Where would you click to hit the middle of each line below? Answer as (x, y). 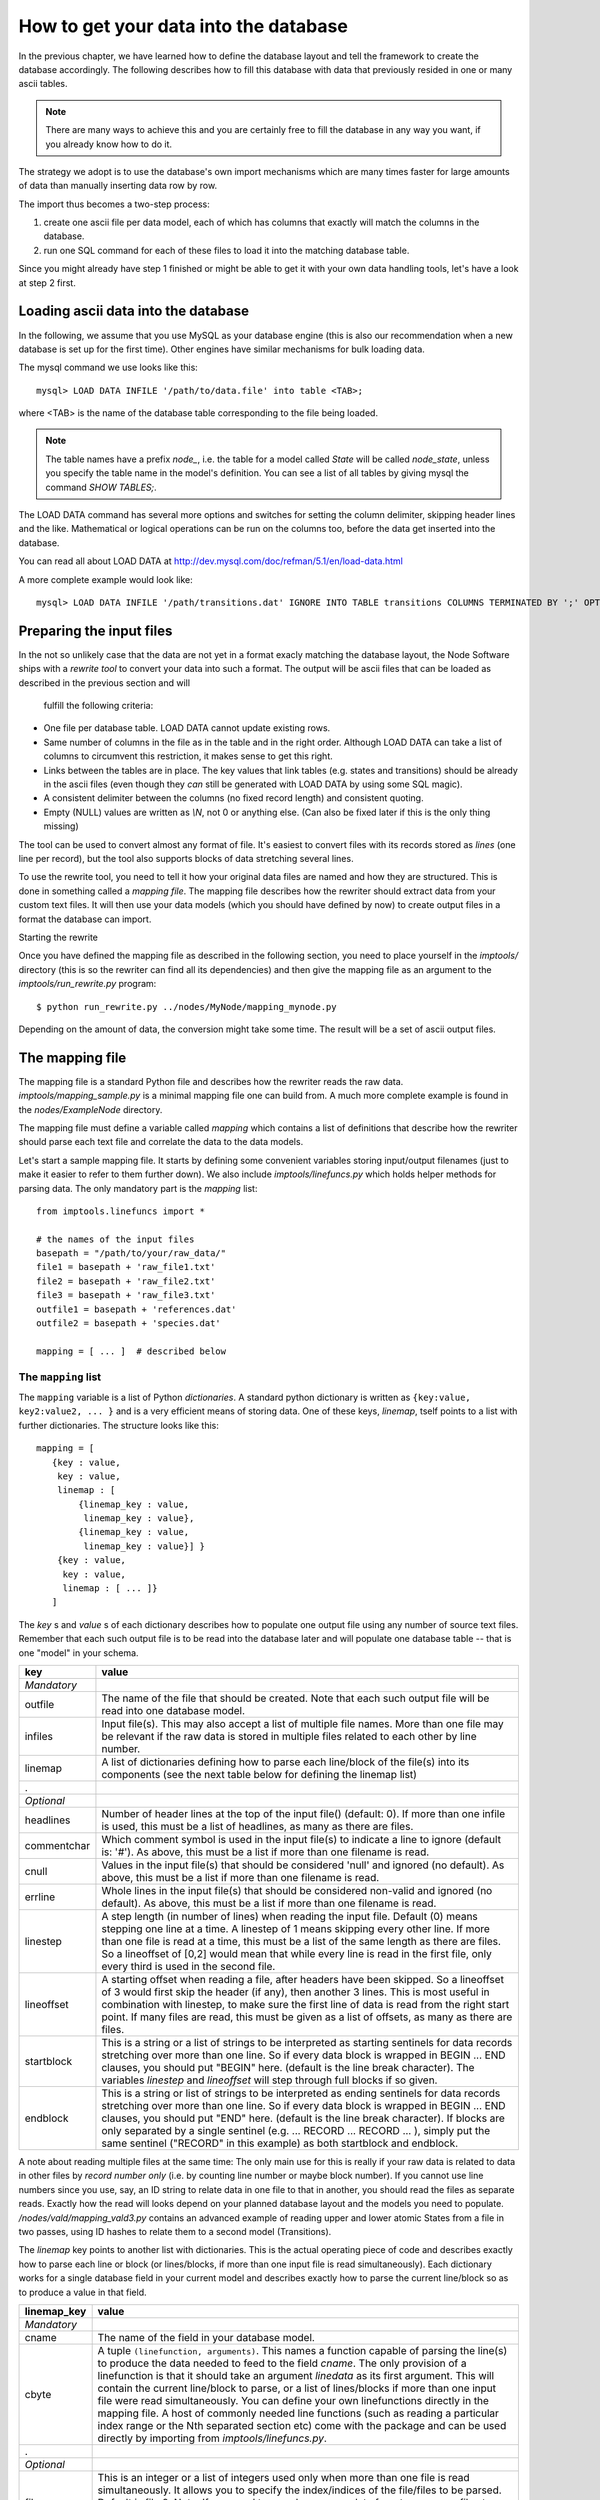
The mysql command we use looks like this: (108, 367)
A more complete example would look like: (106, 579)
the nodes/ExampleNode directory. (90, 1109)
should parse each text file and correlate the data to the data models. (161, 1142)
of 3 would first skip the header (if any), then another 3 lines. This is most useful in (295, 1992)
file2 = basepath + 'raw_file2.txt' (126, 1281)
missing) (61, 826)
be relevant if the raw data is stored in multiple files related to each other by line (289, 1736)
